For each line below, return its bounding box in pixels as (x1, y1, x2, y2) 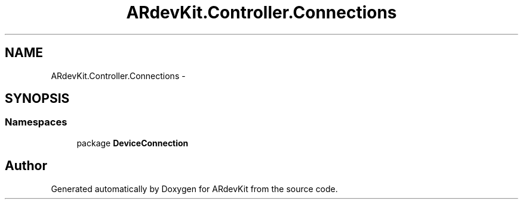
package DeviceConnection (76, 137, 189, 148)
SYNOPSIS (5, 91, 70, 106)
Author (5, 158, 47, 174)
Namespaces (5, 116, 67, 128)
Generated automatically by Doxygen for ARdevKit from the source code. (51, 183, 338, 194)
